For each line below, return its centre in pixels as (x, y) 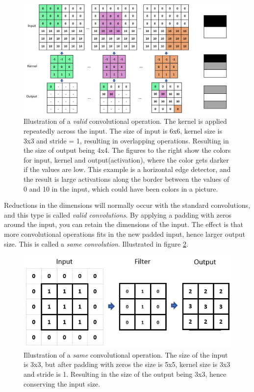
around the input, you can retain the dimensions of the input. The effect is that (124, 224)
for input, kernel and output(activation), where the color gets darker (126, 159)
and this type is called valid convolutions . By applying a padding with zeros (118, 214)
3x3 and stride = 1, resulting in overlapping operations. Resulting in (126, 140)
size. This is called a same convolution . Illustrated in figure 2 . (96, 243)
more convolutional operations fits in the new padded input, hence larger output (125, 234)
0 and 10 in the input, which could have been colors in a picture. (121, 188)
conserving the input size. (62, 383)
